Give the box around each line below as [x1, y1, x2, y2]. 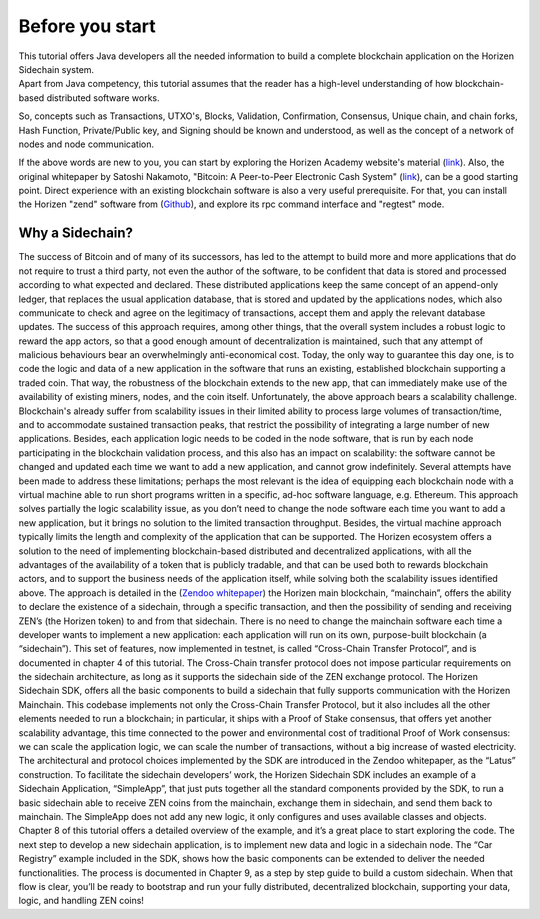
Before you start [18, 15, 157, 37]
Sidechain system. [18, 63, 95, 75]
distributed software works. [46, 91, 160, 104]
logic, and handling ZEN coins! [18, 895, 145, 907]
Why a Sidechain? [18, 225, 134, 242]
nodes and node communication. [18, 138, 155, 150]
